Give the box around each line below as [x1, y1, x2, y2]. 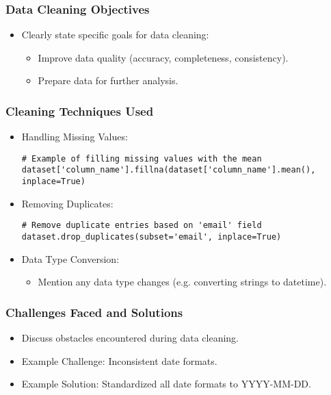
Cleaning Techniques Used [5, 102, 154, 119]
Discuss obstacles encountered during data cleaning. [21, 331, 239, 345]
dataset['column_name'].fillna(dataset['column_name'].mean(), [21, 165, 316, 175]
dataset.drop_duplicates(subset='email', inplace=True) [21, 232, 282, 242]
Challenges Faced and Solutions [5, 303, 183, 320]
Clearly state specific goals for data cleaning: [21, 27, 209, 42]
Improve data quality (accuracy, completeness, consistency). [38, 50, 289, 64]
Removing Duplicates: [21, 196, 114, 210]
